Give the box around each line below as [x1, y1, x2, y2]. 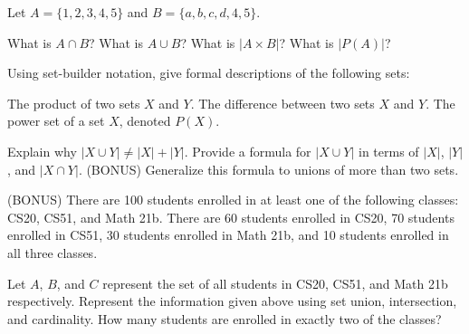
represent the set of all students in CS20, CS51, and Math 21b [102, 273, 448, 292]
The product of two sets [7, 93, 140, 112]
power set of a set [7, 111, 105, 130]
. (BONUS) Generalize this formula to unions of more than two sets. [78, 159, 459, 178]
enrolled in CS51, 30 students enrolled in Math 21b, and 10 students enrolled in [7, 225, 449, 244]
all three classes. [7, 243, 98, 262]
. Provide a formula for [184, 141, 311, 160]
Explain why [7, 141, 77, 160]
